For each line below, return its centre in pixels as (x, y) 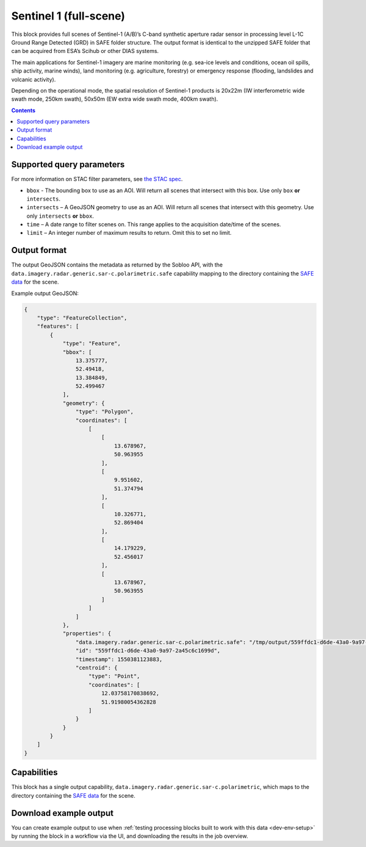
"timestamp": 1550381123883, (119, 659)
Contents (23, 110)
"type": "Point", (114, 676)
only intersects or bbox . (60, 216)
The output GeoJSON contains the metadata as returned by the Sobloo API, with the (117, 265)
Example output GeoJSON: (45, 293)
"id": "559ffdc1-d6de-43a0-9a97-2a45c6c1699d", (148, 651)
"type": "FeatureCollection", (82, 318)
